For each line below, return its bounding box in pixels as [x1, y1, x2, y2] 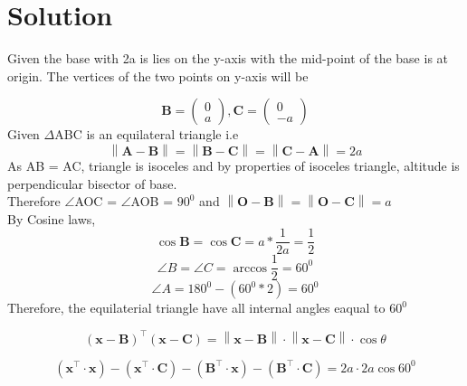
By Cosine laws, [7, 209, 96, 228]
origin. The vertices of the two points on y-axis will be [7, 66, 309, 85]
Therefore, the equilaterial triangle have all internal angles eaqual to [7, 298, 386, 317]
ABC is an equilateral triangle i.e [54, 125, 239, 144]
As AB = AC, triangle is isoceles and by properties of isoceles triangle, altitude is [7, 155, 460, 174]
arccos [233, 261, 267, 275]
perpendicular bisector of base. [7, 174, 177, 193]
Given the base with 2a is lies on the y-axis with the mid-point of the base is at [7, 49, 449, 68]
